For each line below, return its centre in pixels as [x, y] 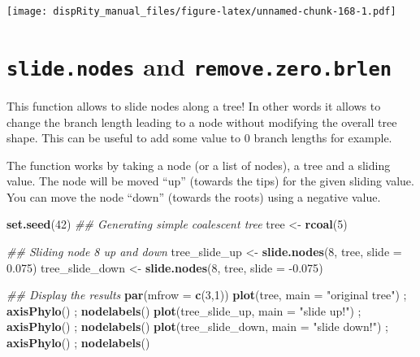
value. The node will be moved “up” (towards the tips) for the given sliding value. [210, 181]
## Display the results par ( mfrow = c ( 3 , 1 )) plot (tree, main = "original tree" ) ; [207, 295]
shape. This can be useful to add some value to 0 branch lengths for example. [199, 138]
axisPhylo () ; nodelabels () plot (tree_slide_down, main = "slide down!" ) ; [197, 327]
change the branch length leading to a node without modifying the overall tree [202, 122]
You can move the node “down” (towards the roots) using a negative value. [194, 196]
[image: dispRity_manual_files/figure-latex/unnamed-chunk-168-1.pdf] [201, 11]
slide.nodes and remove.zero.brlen [199, 65]
